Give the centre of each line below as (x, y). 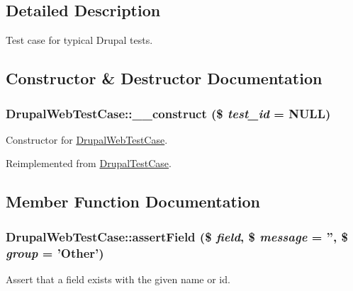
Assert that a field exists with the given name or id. (118, 279)
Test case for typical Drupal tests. (79, 40)
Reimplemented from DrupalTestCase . (89, 163)
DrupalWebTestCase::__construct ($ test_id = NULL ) (168, 113)
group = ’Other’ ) (55, 252)
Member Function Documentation (133, 201)
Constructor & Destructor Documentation (164, 78)
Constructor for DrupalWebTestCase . (87, 139)
